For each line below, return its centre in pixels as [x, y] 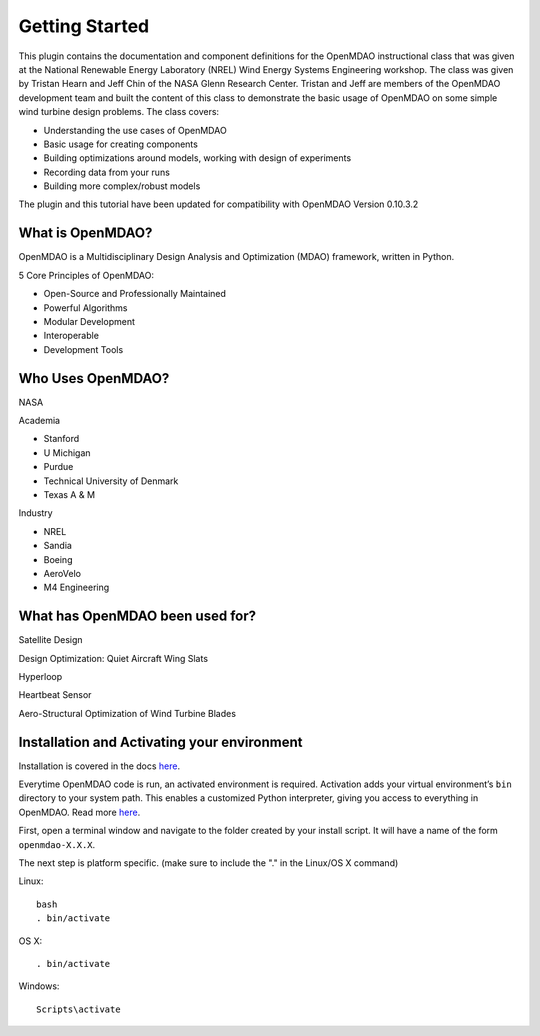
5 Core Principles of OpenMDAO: [86, 275]
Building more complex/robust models [122, 186]
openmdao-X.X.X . [57, 844]
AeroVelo [62, 573]
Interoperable [71, 336]
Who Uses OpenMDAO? [94, 378]
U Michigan [67, 452]
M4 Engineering [76, 587]
